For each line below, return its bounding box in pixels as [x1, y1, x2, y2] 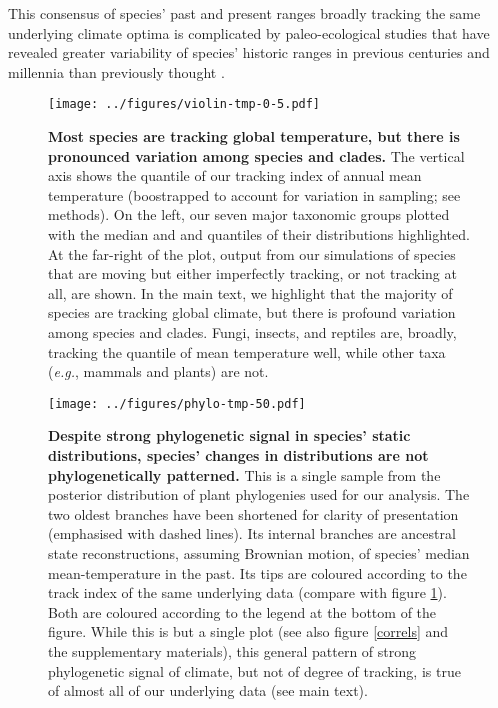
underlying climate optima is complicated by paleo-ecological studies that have [8, 22, 490, 43]
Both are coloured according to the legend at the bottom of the [48, 601, 437, 622]
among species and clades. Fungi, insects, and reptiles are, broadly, [48, 321, 457, 342]
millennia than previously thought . [8, 61, 225, 82]
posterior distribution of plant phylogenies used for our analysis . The [48, 484, 470, 505]
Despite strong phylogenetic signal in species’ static [48, 425, 411, 446]
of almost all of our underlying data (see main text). [48, 680, 368, 701]
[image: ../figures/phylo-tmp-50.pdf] [48, 396, 306, 411]
